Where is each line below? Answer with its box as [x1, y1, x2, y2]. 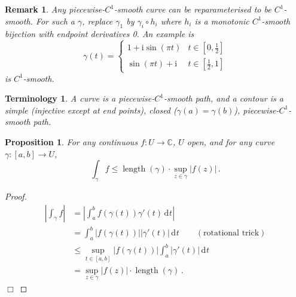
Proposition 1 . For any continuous [5, 135, 138, 148]
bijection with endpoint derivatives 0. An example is [5, 27, 194, 40]
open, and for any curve [187, 135, 275, 148]
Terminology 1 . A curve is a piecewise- [5, 92, 155, 105]
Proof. [5, 189, 27, 202]
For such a [35, 14, 75, 27]
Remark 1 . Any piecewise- [5, 3, 105, 15]
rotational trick [203, 229, 260, 238]
